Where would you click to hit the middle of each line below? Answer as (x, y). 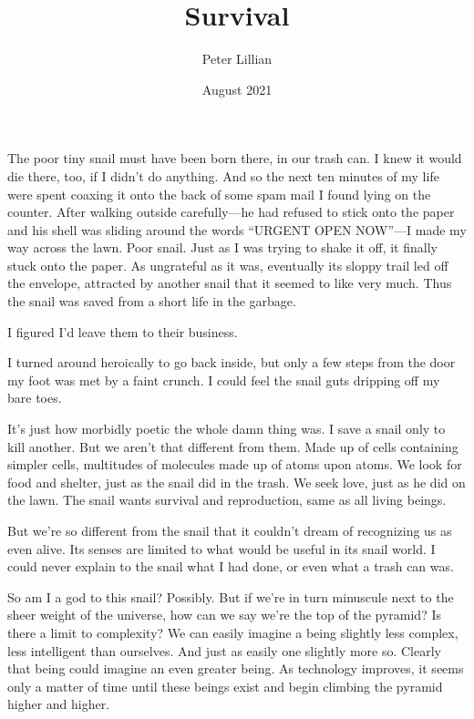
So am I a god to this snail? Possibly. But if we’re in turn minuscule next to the (231, 596)
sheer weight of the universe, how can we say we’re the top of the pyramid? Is (224, 615)
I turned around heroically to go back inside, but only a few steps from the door (232, 362)
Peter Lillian (237, 59)
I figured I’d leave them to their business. (123, 331)
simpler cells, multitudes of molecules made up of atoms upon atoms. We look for (235, 464)
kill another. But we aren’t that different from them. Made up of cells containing (233, 446)
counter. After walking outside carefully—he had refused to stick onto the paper (231, 212)
